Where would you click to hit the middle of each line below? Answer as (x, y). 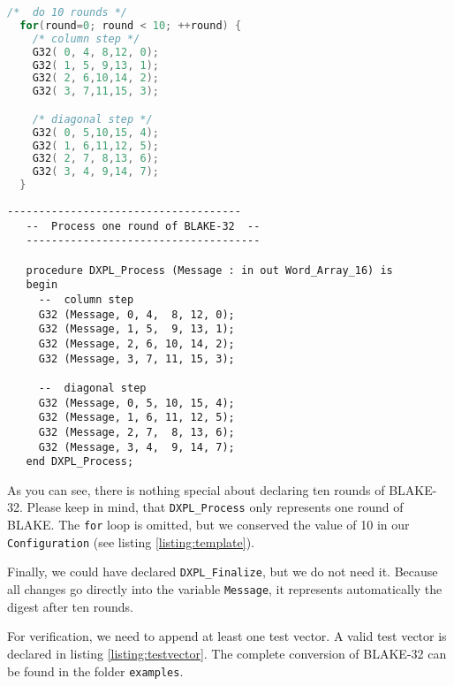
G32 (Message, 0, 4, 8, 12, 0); (136, 314)
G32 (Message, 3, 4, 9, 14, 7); (136, 447)
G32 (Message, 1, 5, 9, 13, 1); (136, 329)
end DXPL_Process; (80, 462)
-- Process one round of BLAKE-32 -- (143, 226)
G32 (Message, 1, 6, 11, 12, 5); (136, 418)
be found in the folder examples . (95, 671)
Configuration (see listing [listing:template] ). (131, 541)
